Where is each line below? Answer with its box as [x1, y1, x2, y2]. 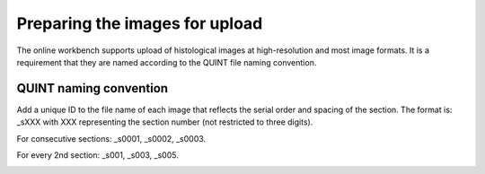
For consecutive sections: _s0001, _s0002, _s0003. [16, 133, 207, 144]
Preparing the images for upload [16, 13, 263, 33]
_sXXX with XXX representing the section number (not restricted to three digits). [16, 117, 313, 127]
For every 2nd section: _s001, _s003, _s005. [16, 150, 179, 161]
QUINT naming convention [16, 81, 169, 96]
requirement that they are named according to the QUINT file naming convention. [16, 57, 317, 67]
